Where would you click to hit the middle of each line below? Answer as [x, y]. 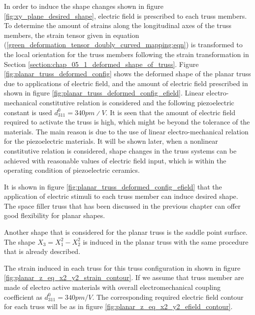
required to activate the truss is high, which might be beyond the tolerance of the [127, 122]
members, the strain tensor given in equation [72, 35]
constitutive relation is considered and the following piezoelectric [137, 102]
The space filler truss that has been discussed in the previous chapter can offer [122, 205]
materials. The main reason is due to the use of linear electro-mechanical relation [126, 131]
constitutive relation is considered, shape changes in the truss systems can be [120, 150]
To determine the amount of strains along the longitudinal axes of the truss [118, 25]
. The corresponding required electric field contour [168, 297]
